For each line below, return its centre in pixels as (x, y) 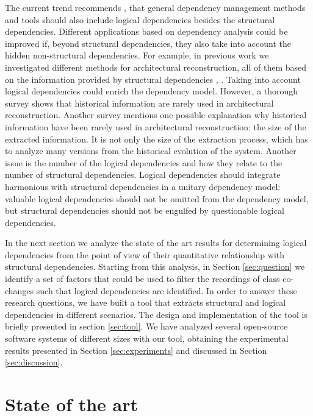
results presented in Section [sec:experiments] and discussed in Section (136, 350)
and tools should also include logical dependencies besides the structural (140, 19)
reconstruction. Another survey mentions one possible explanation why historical (156, 115)
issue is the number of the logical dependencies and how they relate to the (144, 162)
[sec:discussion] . (34, 362)
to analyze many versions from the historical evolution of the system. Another (151, 151)
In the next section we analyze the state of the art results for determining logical (156, 243)
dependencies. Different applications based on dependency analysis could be (146, 31)
